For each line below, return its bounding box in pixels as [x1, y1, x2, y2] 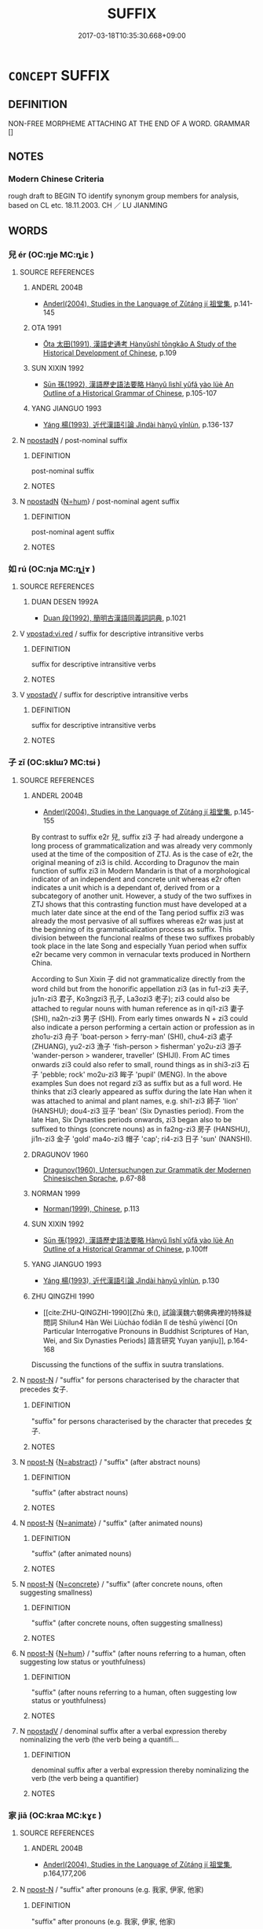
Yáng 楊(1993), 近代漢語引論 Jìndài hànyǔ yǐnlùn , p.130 [42, 1276, 220, 1285]
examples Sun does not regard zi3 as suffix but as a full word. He [31, 1078, 243, 1088]
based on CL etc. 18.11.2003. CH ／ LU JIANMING [8, 201, 168, 210]
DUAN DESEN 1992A [31, 597, 99, 607]
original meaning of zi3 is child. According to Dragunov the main [31, 857, 239, 867]
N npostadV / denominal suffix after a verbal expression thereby [19, 1726, 228, 1735]
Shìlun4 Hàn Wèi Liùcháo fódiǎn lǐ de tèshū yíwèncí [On [58, 1317, 238, 1327]
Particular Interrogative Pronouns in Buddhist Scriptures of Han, [42, 1326, 250, 1336]
